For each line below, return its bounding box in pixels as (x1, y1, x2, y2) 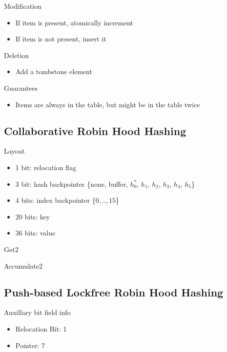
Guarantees (4, 82, 38, 93)
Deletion (4, 50, 29, 60)
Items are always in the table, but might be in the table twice (15, 99, 200, 109)
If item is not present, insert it (15, 34, 106, 44)
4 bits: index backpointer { (15, 195, 96, 205)
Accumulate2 (4, 260, 42, 271)
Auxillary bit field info (4, 307, 71, 317)
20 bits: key (15, 211, 50, 221)
